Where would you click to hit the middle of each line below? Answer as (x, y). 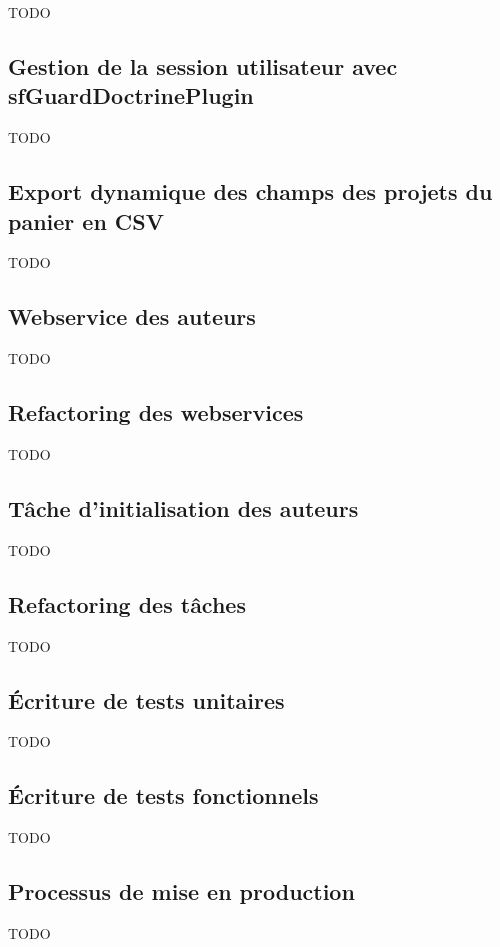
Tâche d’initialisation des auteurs (183, 507)
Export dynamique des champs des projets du (250, 191)
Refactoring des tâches (127, 603)
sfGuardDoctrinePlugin (131, 95)
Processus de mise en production (181, 891)
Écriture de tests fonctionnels (163, 795)
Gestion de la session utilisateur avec (203, 65)
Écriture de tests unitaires (146, 699)
